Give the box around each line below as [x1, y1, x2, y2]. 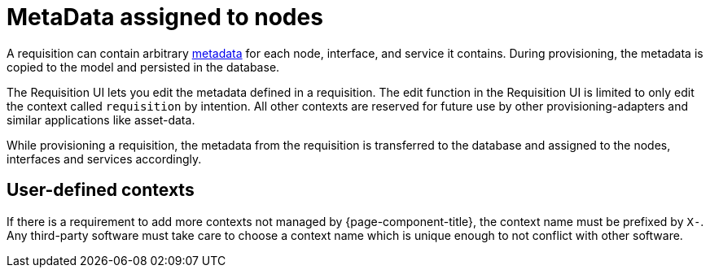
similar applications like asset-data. [7, 112, 195, 127]
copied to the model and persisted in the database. [7, 59, 280, 74]
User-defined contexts [7, 180, 195, 201]
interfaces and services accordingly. [7, 151, 202, 166]
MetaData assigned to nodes [7, 3, 323, 31]
